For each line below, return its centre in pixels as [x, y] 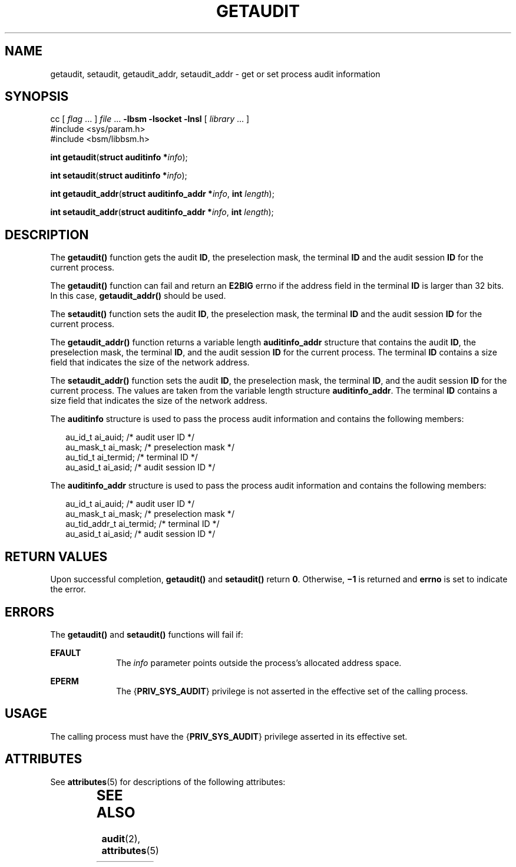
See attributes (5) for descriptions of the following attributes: [168, 782]
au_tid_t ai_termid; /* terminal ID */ [132, 457]
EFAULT [66, 652]
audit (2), [121, 838]
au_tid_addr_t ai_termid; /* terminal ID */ [143, 524]
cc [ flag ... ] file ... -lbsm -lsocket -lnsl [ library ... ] [150, 119]
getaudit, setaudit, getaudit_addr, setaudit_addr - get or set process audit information [215, 74]
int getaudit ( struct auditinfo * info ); [119, 157]
